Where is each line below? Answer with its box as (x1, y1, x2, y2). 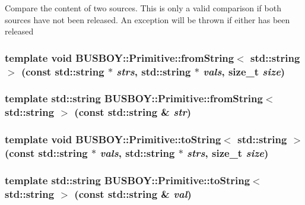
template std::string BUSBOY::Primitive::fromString (5, 91, 263, 106)
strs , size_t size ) (187, 146, 269, 160)
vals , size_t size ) (203, 64, 285, 78)
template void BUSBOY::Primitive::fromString (5, 50, 234, 65)
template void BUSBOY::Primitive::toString (5, 132, 221, 147)
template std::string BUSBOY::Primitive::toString (5, 173, 250, 187)
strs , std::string (116, 64, 191, 78)
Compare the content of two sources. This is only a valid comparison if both (5, 2, 281, 14)
